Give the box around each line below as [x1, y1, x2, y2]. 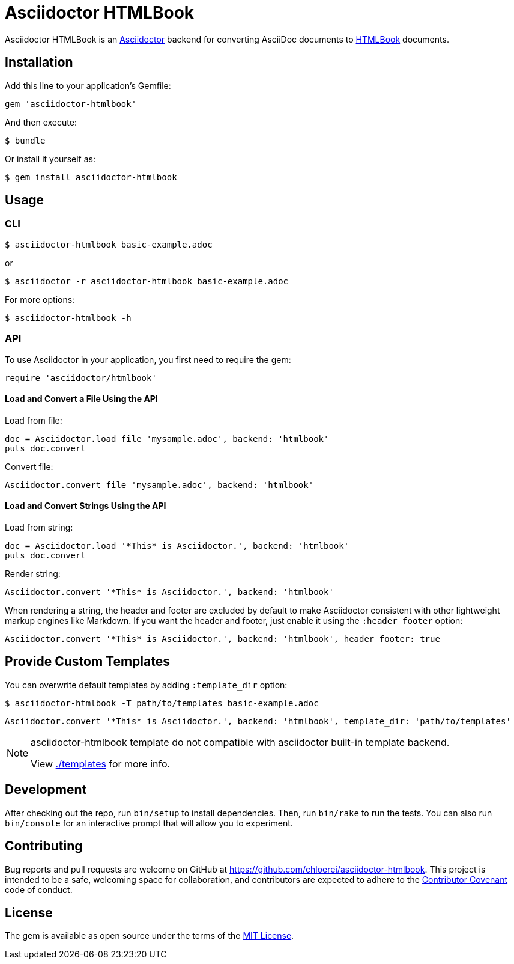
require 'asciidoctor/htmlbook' [5, 373, 157, 383]
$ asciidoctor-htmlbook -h [5, 313, 132, 323]
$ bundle [5, 135, 46, 145]
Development [5, 782, 87, 798]
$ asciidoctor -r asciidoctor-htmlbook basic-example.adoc [5, 276, 289, 286]
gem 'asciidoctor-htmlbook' [5, 99, 137, 109]
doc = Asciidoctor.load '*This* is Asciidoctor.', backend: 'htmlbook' [5, 541, 349, 551]
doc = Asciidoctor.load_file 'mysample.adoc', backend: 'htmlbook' [5, 433, 329, 444]
